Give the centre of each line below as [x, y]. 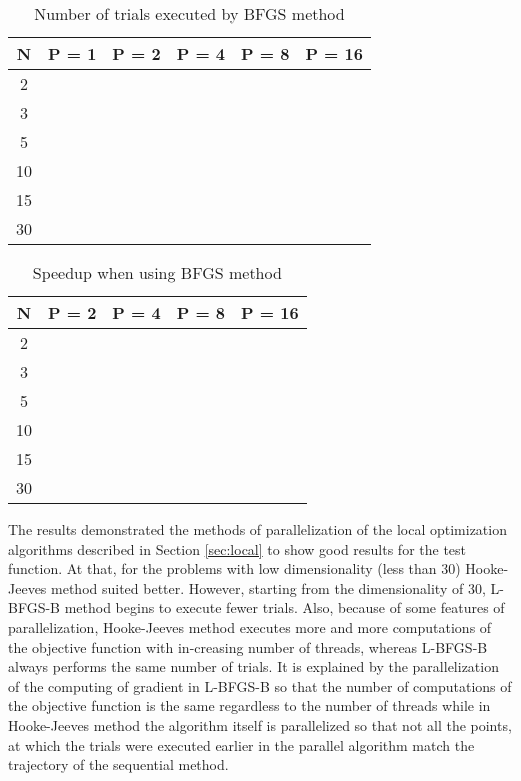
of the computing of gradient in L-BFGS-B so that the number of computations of [260, 685]
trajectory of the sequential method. [118, 764]
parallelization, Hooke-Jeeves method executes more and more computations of [250, 626]
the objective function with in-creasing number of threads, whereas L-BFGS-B [248, 646]
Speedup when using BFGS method [157, 272]
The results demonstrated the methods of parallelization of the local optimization [257, 529]
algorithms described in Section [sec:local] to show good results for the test [237, 548]
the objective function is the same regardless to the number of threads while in [249, 705]
